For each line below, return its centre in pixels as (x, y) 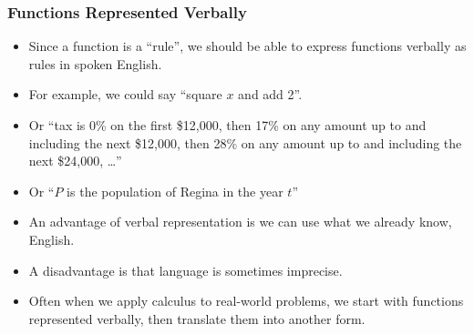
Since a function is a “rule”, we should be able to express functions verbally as (247, 46)
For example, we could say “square (125, 94)
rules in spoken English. (95, 63)
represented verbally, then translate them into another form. (197, 318)
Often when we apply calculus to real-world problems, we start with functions (246, 301)
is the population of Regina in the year (175, 191)
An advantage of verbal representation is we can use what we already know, (240, 222)
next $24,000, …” (75, 161)
